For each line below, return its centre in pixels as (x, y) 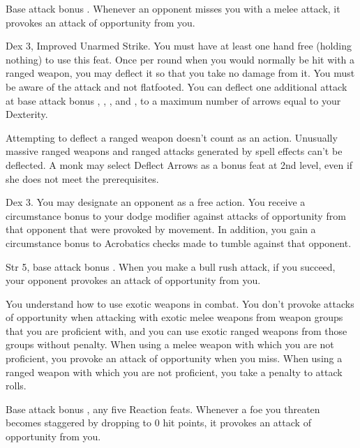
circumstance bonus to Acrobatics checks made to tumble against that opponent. (179, 242)
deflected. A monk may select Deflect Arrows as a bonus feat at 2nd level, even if (179, 164)
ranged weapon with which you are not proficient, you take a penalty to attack (174, 372)
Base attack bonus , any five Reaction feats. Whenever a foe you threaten (163, 409)
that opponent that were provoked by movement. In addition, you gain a (161, 229)
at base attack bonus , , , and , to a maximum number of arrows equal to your (173, 100)
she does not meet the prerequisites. (82, 178)
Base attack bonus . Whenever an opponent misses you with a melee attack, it (173, 8)
